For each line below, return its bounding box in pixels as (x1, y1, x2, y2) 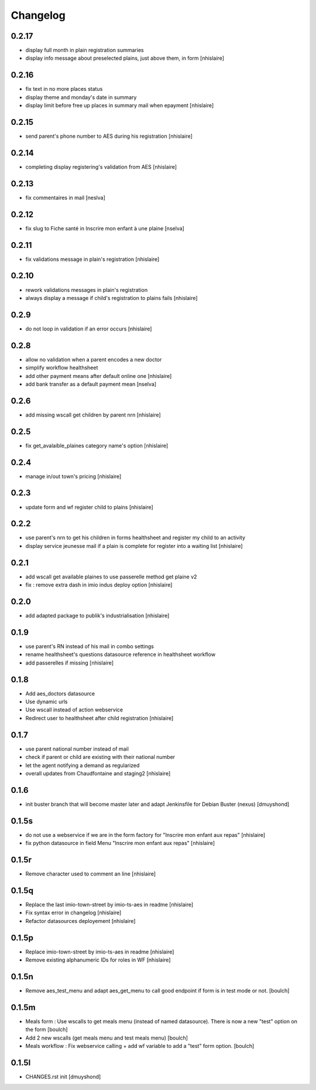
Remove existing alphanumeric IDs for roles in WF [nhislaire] (25, 956, 171, 963)
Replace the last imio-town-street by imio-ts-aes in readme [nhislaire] (25, 901, 194, 908)
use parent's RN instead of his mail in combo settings (25, 642, 154, 650)
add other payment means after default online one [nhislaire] (25, 372, 172, 379)
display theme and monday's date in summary (25, 94, 137, 101)
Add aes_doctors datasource (25, 690, 95, 697)
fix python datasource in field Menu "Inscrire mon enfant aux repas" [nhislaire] (25, 840, 215, 847)
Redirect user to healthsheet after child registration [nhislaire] (25, 714, 174, 721)
